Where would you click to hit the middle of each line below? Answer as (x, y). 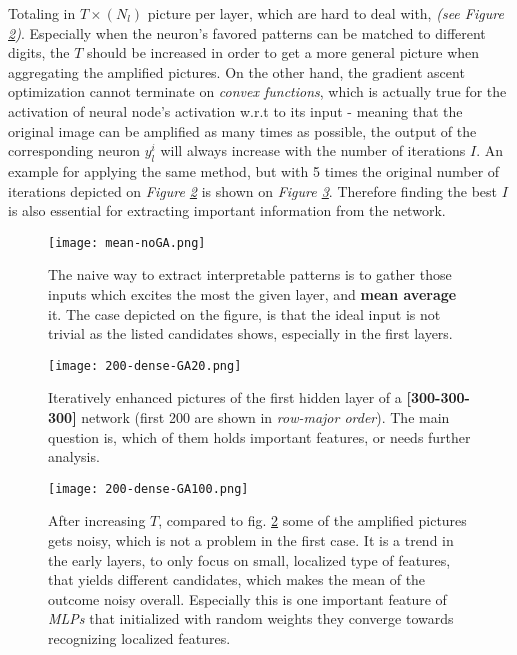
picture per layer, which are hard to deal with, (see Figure (325, 13)
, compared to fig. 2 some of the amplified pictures (312, 520)
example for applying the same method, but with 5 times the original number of (254, 170)
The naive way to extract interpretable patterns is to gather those (250, 274)
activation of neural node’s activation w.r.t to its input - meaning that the (235, 110)
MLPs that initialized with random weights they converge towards (251, 618)
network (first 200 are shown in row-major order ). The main (265, 417)
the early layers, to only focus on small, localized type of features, (249, 559)
